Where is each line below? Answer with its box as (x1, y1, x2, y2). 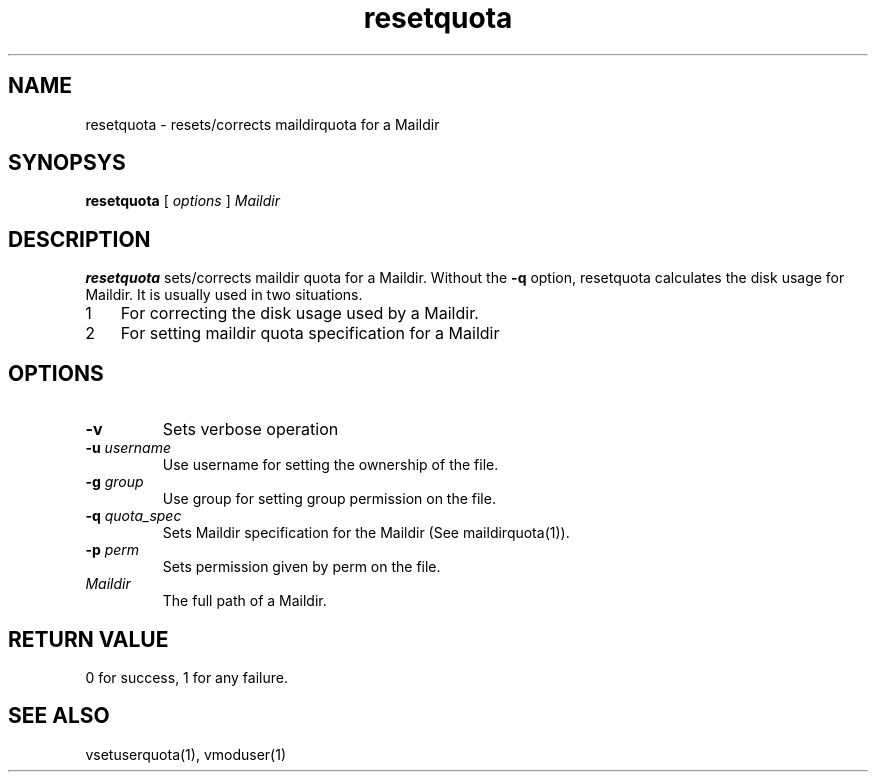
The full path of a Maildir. (162, 592, 327, 610)
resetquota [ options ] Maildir (85, 192, 281, 210)
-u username (85, 439, 172, 457)
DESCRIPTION (8, 226, 151, 252)
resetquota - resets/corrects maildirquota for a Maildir (85, 115, 440, 133)
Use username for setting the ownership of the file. (162, 456, 499, 474)
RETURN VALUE (8, 626, 169, 652)
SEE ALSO (8, 703, 110, 729)
